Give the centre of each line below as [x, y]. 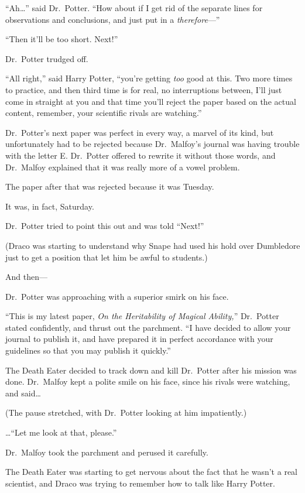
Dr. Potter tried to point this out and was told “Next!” [105, 226]
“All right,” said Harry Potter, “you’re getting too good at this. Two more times [149, 78]
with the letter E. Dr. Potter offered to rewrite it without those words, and [140, 155]
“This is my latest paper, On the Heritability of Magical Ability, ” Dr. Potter [142, 316]
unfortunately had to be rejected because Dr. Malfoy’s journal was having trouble [152, 144]
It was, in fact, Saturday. [50, 206]
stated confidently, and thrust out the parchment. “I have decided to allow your [148, 327]
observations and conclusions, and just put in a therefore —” [113, 19]
